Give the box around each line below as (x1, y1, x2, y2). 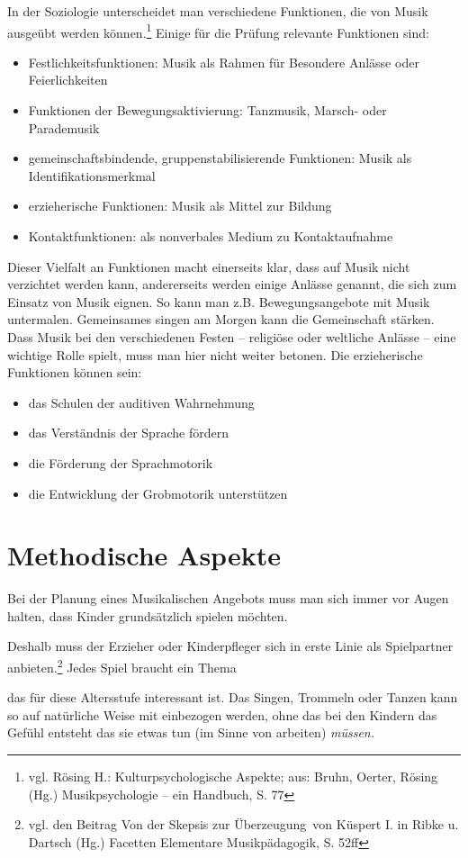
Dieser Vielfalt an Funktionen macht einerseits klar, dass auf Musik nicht (7, 257, 410, 275)
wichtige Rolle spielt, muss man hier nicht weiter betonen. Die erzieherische (7, 345, 423, 364)
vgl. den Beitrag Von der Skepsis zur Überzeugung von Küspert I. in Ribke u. (28, 815, 459, 834)
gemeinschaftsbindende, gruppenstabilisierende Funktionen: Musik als (28, 149, 412, 167)
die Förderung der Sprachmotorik (28, 453, 213, 472)
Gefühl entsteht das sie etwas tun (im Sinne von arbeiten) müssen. (7, 723, 375, 742)
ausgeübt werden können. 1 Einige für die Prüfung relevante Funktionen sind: (7, 20, 429, 41)
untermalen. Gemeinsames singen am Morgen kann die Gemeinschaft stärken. (7, 310, 435, 329)
